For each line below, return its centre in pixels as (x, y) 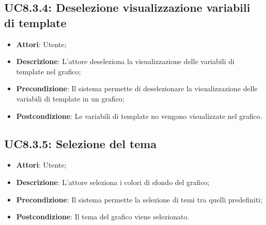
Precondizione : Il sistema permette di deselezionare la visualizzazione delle (137, 88)
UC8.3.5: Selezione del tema (81, 143)
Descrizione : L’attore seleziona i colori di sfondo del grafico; (113, 182)
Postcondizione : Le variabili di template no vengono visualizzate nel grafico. (139, 116)
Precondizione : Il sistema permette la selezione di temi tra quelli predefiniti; (139, 199)
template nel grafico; (49, 71)
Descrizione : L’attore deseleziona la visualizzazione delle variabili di (125, 61)
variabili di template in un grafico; (70, 98)
